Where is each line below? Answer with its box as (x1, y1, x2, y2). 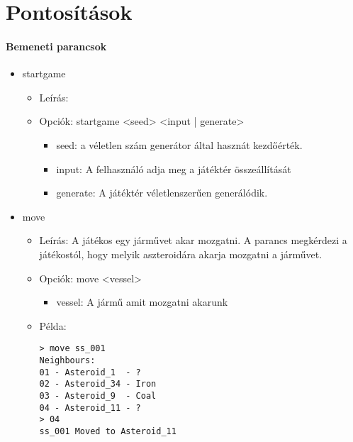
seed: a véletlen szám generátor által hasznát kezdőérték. (56, 137, 303, 152)
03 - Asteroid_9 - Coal (39, 390, 157, 401)
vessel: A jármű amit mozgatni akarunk (56, 294, 228, 309)
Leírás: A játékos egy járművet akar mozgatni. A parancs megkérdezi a (39, 233, 347, 248)
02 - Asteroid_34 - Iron (39, 379, 157, 389)
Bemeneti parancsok (6, 38, 107, 53)
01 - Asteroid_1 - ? (39, 367, 141, 377)
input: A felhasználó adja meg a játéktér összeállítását (56, 161, 291, 176)
